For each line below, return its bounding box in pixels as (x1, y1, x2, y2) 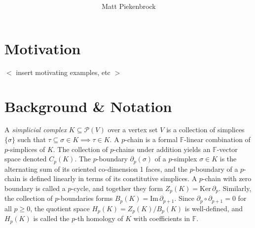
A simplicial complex (4, 124, 67, 135)
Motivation (4, 38, 81, 58)
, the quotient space (30, 203, 90, 213)
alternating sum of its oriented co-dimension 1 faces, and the (4, 163, 187, 174)
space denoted (4, 153, 47, 164)
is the (219, 153, 237, 164)
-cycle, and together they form (71, 183, 163, 193)
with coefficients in (133, 213, 190, 224)
